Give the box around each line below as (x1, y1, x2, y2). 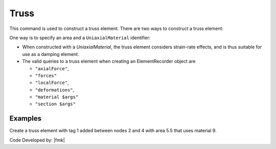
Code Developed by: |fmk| (9, 137, 65, 143)
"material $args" (35, 94, 79, 100)
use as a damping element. (22, 51, 79, 57)
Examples (9, 114, 42, 123)
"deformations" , (35, 86, 75, 93)
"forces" (35, 73, 57, 78)
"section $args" (35, 101, 76, 107)
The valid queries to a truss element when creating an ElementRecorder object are (22, 58, 196, 65)
